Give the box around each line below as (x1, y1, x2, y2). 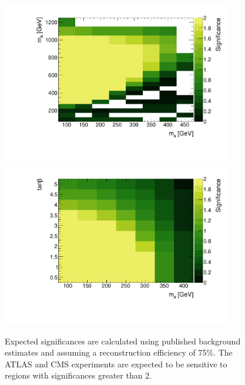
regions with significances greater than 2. (5, 369, 152, 381)
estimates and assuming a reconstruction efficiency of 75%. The (5, 346, 233, 359)
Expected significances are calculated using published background (5, 334, 241, 347)
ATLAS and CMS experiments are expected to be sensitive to (5, 357, 227, 370)
